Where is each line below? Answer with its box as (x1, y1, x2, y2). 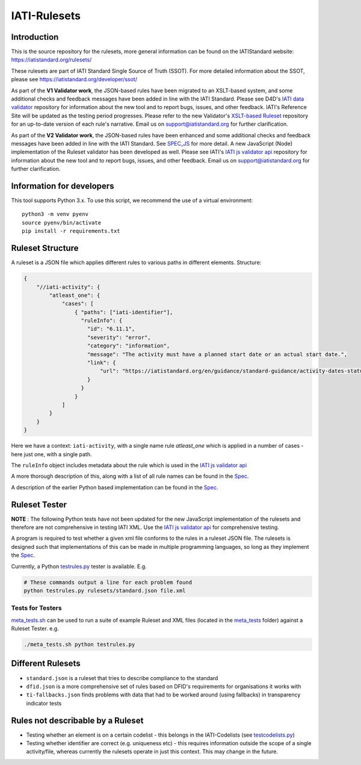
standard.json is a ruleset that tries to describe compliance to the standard (26, 674, 218, 681)
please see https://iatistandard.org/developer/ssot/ (11, 76, 138, 83)
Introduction (11, 32, 59, 42)
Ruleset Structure (11, 243, 79, 253)
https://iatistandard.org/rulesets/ (11, 56, 92, 63)
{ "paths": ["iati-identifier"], (74, 309, 173, 315)
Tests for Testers (11, 604, 63, 612)
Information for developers (11, 181, 114, 191)
